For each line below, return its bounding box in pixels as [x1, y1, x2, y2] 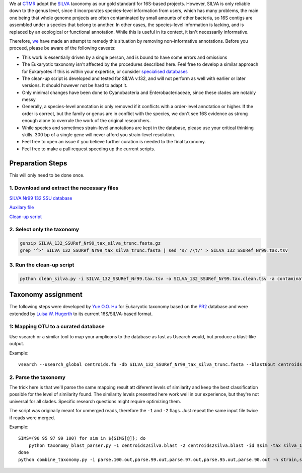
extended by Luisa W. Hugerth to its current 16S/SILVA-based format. [9, 311, 153, 317]
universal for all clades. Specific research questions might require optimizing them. [9, 398, 181, 404]
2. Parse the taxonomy [9, 373, 65, 381]
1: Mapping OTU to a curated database [9, 323, 105, 330]
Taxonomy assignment [9, 291, 83, 299]
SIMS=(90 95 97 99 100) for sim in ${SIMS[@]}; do [18, 435, 146, 441]
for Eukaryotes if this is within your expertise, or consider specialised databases [22, 68, 188, 74]
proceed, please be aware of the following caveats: [9, 45, 116, 51]
